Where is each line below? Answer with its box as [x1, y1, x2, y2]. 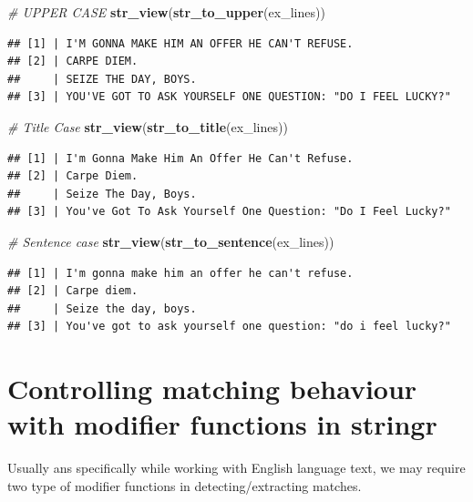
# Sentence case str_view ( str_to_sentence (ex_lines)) [7, 231, 334, 251]
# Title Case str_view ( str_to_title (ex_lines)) [7, 117, 288, 136]
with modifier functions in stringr [7, 405, 437, 443]
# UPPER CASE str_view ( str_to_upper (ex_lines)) [7, 3, 325, 21]
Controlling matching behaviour [7, 370, 417, 407]
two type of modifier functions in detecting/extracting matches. [7, 476, 362, 495]
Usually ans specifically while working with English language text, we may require [7, 458, 466, 477]
